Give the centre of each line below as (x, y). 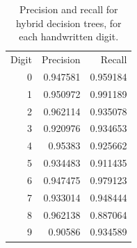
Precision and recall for (68, 9)
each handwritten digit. (69, 36)
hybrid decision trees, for (68, 23)
